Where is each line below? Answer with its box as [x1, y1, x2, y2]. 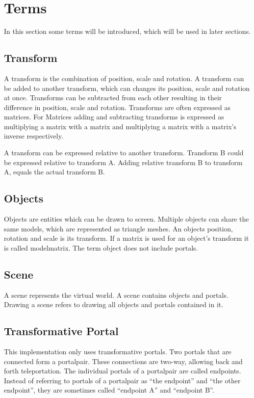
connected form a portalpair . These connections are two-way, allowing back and [4, 356, 243, 366]
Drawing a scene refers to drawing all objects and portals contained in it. [4, 299, 224, 310]
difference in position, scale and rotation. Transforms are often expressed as [4, 102, 230, 112]
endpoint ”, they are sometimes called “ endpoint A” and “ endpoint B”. [4, 385, 214, 395]
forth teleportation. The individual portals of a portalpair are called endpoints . [4, 366, 241, 376]
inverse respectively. [4, 131, 63, 141]
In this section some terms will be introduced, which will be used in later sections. [4, 26, 251, 36]
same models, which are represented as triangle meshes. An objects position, [4, 223, 233, 233]
